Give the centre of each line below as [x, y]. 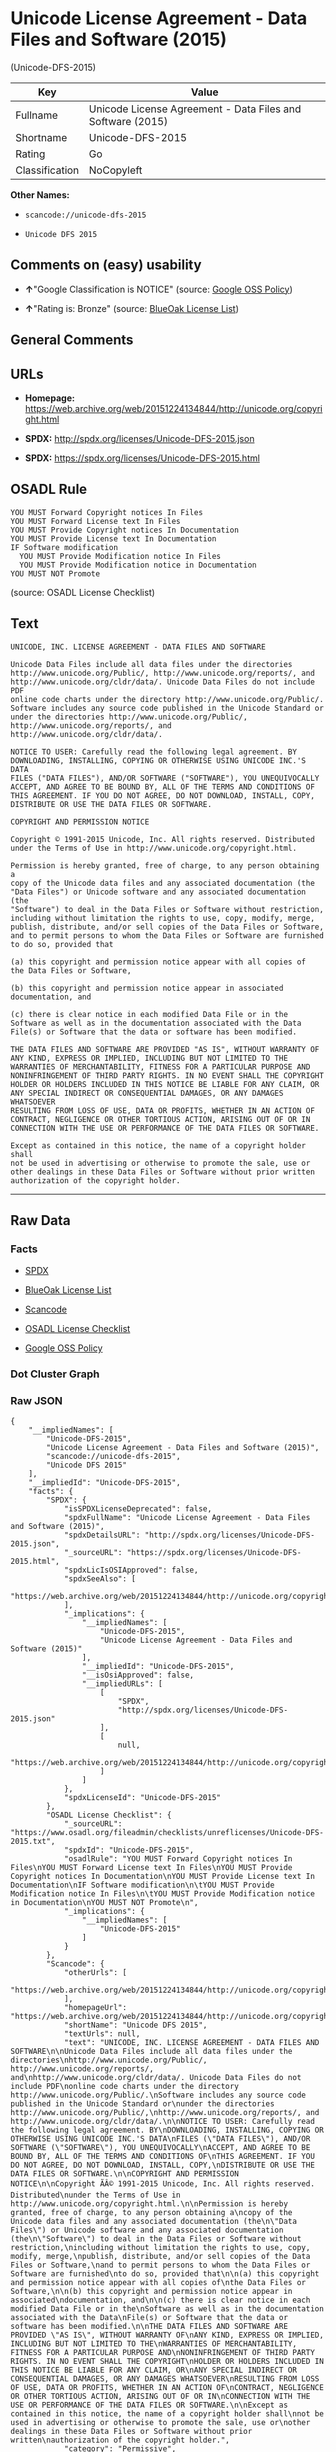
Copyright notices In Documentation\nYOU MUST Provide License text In [162, 1877]
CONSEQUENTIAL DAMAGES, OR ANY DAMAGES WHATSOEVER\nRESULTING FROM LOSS [165, 2379]
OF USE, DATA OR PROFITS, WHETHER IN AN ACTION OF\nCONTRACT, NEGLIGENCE [167, 2388]
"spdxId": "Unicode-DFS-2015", [129, 1850]
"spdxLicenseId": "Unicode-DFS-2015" [142, 1798]
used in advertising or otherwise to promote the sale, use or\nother [160, 2423]
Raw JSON [36, 1401]
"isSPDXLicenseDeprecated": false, [138, 1509]
